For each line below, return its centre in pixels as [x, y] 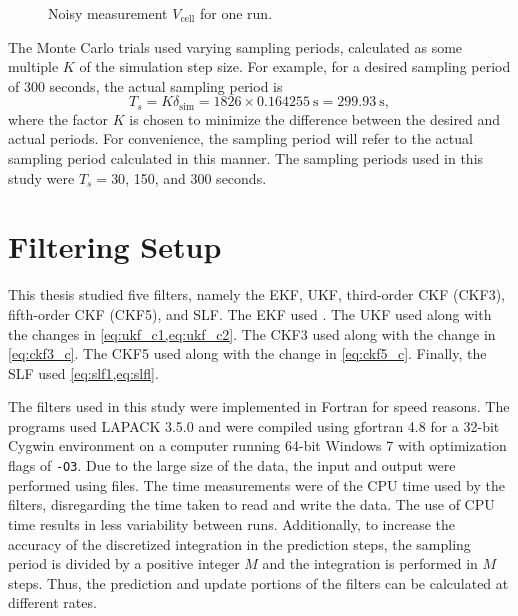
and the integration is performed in [370, 563]
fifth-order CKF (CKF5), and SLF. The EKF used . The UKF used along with [250, 313]
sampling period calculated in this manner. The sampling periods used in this [246, 158]
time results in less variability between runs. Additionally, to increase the [232, 523]
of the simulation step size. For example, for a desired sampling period [295, 66]
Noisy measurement [108, 13]
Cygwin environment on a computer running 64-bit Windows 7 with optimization [257, 445]
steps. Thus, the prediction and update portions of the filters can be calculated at [258, 582]
